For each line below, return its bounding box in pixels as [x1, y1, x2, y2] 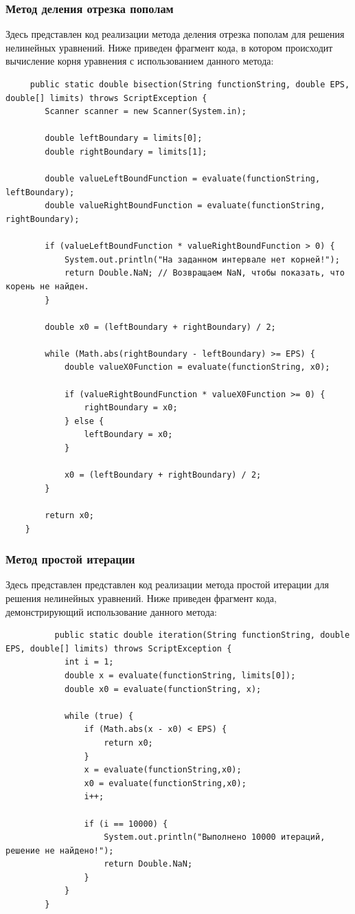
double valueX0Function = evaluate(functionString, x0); [64, 362, 330, 372]
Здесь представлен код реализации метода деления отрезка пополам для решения [5, 27, 345, 41]
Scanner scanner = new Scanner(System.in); [45, 107, 247, 117]
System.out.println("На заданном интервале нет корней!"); [64, 254, 340, 265]
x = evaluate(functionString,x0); [84, 765, 242, 775]
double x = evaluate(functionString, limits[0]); [64, 670, 296, 680]
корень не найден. [5, 281, 89, 291]
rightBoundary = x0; [84, 403, 178, 413]
